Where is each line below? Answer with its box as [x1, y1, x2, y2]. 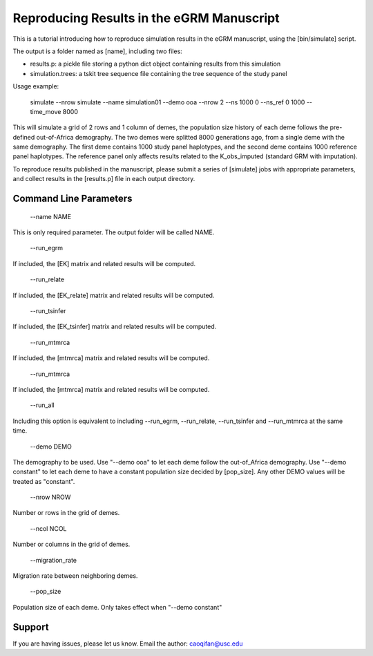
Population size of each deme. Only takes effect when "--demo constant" [12, 603, 222, 611]
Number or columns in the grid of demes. [12, 540, 131, 549]
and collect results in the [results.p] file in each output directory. [12, 175, 195, 183]
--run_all [30, 401, 55, 409]
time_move [30, 107, 61, 115]
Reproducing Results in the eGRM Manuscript [12, 10, 280, 26]
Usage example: [12, 82, 59, 91]
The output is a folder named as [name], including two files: [12, 47, 182, 55]
